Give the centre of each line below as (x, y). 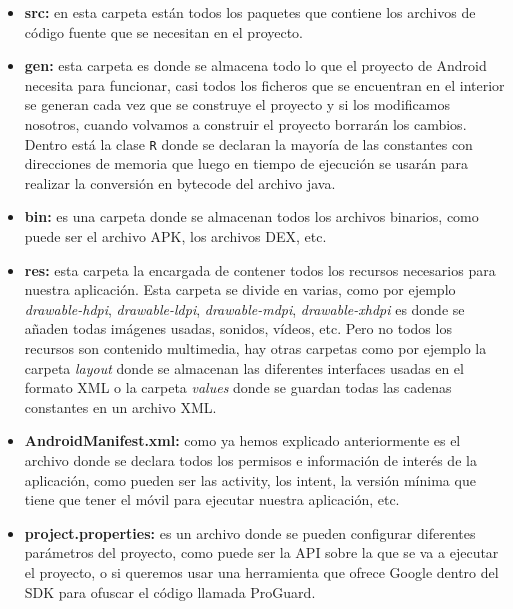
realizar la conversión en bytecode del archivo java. (180, 182)
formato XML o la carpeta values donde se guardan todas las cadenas (238, 387)
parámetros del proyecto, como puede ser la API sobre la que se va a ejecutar (261, 552)
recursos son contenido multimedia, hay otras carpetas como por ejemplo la (255, 347)
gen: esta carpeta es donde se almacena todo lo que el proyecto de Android (255, 65)
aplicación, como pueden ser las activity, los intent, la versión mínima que (250, 479)
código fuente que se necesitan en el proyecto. (164, 31)
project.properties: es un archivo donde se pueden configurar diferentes (250, 532)
